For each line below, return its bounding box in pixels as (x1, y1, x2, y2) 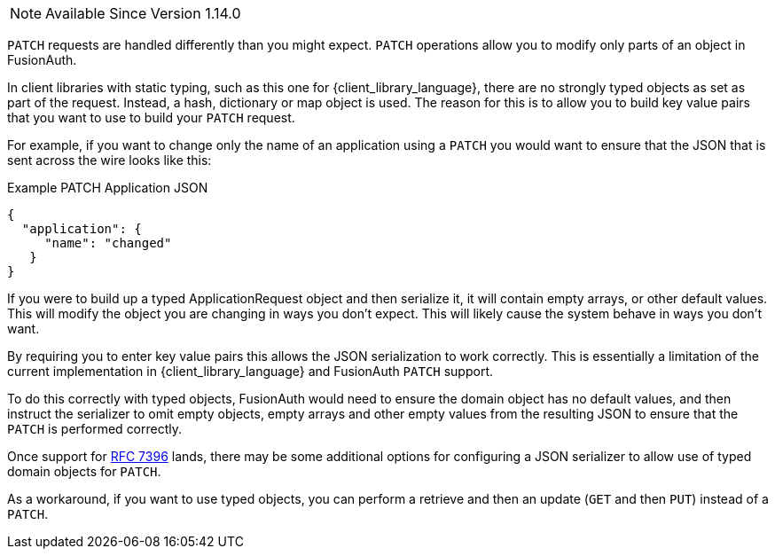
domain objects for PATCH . (7, 464, 161, 479)
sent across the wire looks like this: (7, 153, 212, 168)
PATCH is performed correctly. (7, 421, 183, 436)
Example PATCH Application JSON (7, 180, 208, 195)
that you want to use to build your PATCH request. (7, 110, 295, 125)
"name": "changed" (44, 236, 172, 250)
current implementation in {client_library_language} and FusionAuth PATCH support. (7, 364, 494, 379)
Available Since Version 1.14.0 (45, 4, 241, 22)
